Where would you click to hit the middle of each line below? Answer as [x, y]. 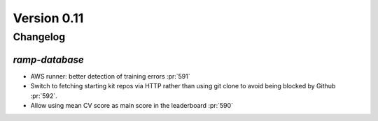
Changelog [39, 37]
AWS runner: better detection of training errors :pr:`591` [110, 76]
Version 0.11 [48, 18]
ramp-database [48, 59]
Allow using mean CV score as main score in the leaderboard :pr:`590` [132, 105]
